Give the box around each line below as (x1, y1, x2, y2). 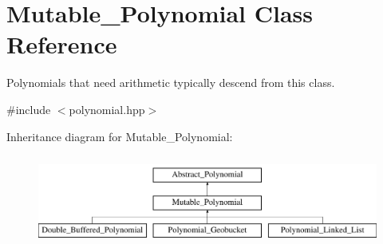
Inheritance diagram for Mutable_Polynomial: (6, 128, 233, 144)
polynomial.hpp (69, 100, 145, 117)
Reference (6, 28, 117, 61)
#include (6, 100, 51, 117)
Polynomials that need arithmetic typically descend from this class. (6, 74, 335, 91)
